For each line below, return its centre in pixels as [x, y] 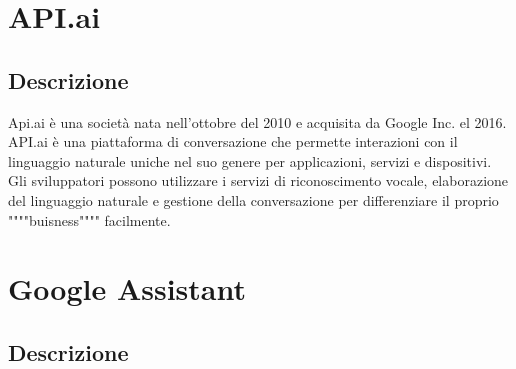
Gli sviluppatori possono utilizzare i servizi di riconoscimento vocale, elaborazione [258, 180]
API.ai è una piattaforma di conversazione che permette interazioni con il [233, 141]
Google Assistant [127, 288]
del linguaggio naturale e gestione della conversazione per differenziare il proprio [253, 199]
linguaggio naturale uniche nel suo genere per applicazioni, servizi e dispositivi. [250, 160]
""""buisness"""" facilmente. [89, 219]
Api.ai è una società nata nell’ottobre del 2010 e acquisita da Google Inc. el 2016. [257, 121]
